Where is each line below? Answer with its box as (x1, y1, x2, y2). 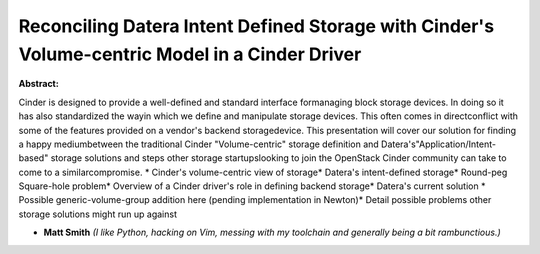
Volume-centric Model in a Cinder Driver (18, 43, 362, 65)
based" (18, 152, 49, 164)
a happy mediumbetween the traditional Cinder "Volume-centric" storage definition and (18, 138, 379, 150)
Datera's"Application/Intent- (380, 138, 497, 150)
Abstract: (18, 78, 59, 90)
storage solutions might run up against (18, 208, 177, 220)
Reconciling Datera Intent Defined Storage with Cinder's (18, 15, 495, 37)
